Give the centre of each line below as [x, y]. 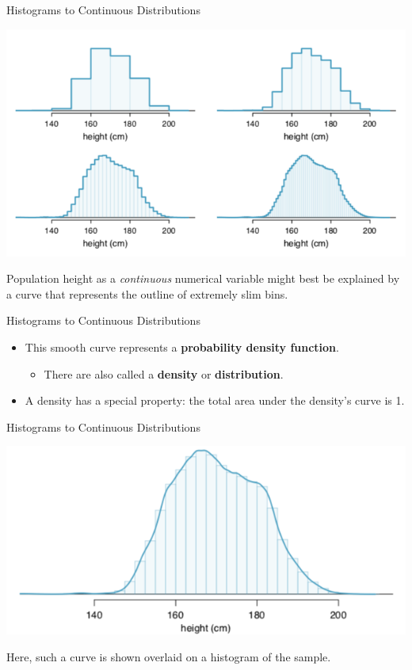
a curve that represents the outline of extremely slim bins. [147, 293]
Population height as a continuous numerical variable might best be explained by [203, 278]
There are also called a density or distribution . [164, 373]
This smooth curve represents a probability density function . [182, 347]
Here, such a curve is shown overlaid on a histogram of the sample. [169, 656]
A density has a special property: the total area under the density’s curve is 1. [215, 400]
